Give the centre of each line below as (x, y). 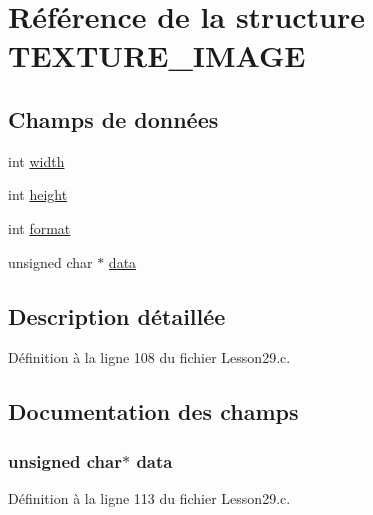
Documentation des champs (153, 411)
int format (39, 227)
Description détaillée (117, 315)
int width (36, 160)
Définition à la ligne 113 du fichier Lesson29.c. (149, 497)
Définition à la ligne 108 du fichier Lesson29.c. (149, 357)
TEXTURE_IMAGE (157, 55)
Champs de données (113, 118)
